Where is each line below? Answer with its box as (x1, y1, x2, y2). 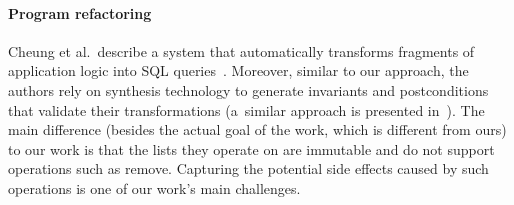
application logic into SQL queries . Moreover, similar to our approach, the (8, 60, 469, 81)
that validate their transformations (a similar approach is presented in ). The (8, 99, 485, 120)
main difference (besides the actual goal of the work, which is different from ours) (8, 119, 507, 140)
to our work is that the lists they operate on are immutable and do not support (8, 138, 495, 159)
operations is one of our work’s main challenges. (8, 177, 301, 198)
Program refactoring (8, 2, 152, 23)
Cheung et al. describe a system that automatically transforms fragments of (8, 40, 475, 61)
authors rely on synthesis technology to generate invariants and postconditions (8, 79, 489, 100)
